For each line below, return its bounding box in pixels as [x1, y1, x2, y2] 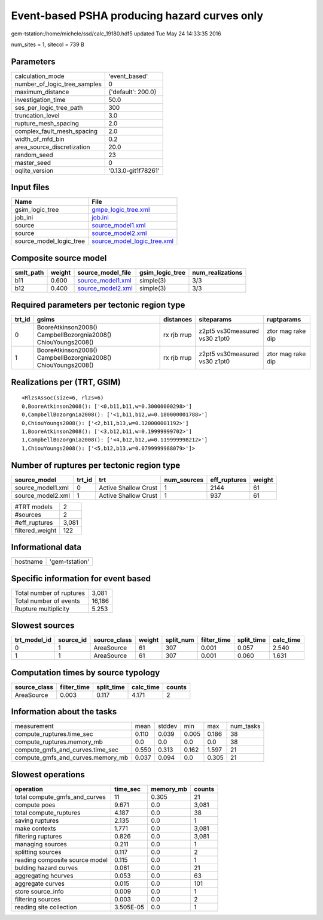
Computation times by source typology [11, 668, 160, 678]
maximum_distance [14, 88, 69, 96]
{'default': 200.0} [108, 88, 157, 96]
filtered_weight [14, 526, 57, 534]
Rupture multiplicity [14, 605, 70, 613]
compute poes [14, 801, 56, 809]
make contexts [14, 824, 56, 832]
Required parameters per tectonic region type [11, 300, 185, 310]
